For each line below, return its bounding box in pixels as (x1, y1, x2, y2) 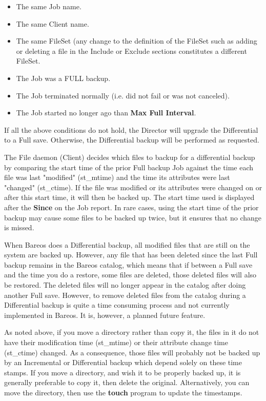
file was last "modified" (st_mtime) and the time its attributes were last (4, 172, 230, 183)
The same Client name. (16, 18, 89, 29)
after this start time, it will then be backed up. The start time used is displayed (4, 192, 255, 203)
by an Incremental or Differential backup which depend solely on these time (4, 357, 242, 368)
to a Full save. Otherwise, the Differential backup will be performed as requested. (4, 134, 259, 145)
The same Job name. (16, 1, 81, 11)
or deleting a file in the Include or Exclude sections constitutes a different (16, 45, 247, 56)
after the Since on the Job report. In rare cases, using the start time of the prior (4, 202, 259, 212)
